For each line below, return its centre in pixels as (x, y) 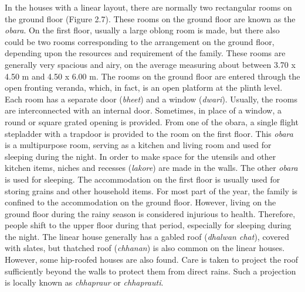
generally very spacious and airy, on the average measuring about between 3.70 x (150, 64)
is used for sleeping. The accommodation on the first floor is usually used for (143, 179)
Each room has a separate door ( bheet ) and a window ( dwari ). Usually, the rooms (151, 99)
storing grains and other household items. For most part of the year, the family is (151, 190)
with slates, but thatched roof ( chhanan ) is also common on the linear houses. (145, 248)
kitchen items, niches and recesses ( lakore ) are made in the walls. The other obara (151, 168)
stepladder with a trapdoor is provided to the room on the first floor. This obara (149, 133)
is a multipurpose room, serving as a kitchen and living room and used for (138, 145)
